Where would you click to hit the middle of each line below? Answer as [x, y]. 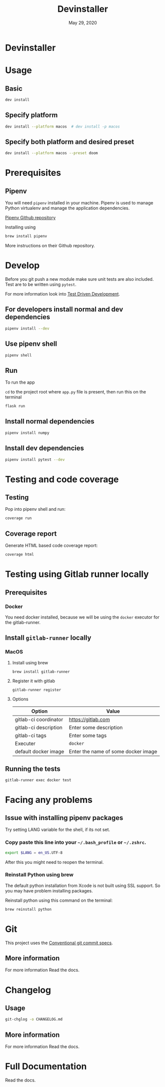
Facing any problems [49, 800]
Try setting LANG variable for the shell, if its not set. [58, 830]
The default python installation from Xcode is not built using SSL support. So [83, 886]
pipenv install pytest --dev [35, 460]
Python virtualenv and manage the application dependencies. [67, 208]
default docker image [39, 751]
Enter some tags [88, 735]
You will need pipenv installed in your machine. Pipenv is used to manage [79, 203]
